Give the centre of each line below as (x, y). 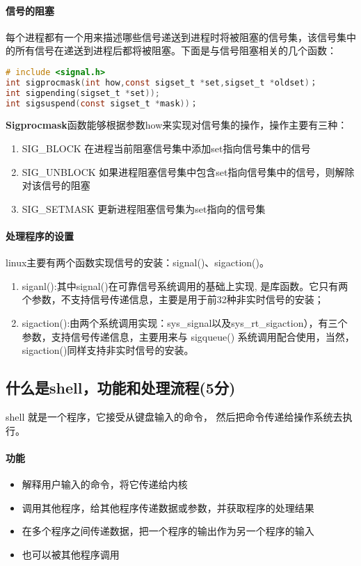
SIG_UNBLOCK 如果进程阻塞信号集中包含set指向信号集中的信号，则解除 (188, 171)
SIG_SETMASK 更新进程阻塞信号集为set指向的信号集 (144, 208)
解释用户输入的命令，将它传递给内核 (105, 484)
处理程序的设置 (40, 236)
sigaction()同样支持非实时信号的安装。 (108, 350)
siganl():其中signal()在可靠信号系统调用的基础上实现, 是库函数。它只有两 (185, 285)
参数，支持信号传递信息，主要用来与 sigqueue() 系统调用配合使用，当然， (188, 336)
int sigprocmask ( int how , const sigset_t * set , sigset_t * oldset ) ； (162, 82)
